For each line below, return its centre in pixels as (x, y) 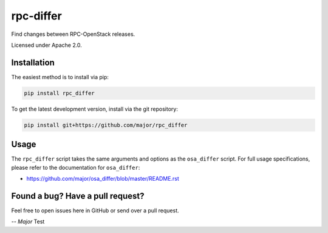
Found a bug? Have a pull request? (78, 196)
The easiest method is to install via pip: (60, 77)
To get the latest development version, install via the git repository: (95, 109)
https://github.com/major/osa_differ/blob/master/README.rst (103, 179)
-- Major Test (28, 221)
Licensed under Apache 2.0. (46, 45)
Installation (33, 62)
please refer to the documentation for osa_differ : (76, 167)
